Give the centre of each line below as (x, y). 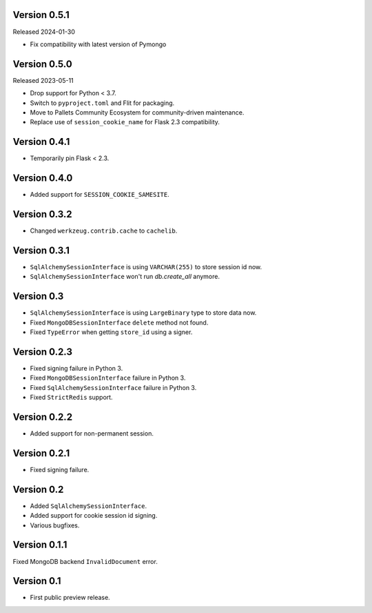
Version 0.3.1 (41, 250)
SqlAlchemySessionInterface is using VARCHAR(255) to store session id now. (146, 267)
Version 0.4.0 (43, 178)
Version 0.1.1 (40, 545)
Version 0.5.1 (41, 15)
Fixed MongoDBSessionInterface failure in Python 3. (108, 378)
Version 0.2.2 (42, 417)
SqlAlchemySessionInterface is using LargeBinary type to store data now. (143, 313)
